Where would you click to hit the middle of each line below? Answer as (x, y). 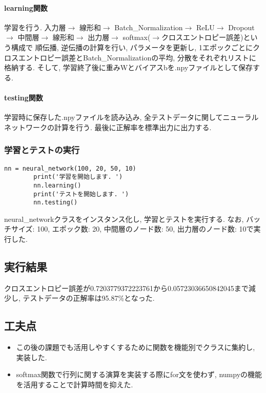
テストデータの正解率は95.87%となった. (89, 298)
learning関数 (26, 7)
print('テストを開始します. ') (81, 194)
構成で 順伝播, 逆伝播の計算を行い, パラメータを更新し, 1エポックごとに (132, 47)
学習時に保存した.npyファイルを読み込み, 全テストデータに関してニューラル (131, 117)
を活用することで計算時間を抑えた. (75, 384)
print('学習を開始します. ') (78, 177)
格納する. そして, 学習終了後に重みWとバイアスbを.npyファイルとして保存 (128, 67)
